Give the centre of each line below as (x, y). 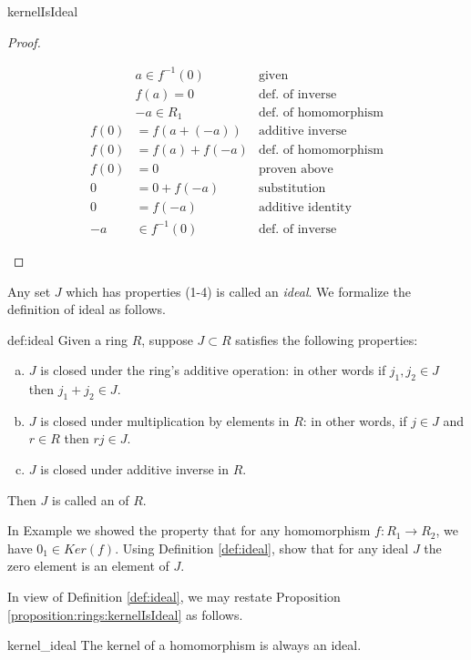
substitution (292, 189)
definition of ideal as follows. (87, 309)
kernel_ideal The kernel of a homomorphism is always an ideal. (184, 645)
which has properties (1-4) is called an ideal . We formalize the (238, 291)
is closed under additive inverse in (135, 469)
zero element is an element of (88, 566)
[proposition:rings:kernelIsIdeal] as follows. (125, 614)
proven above (296, 170)
